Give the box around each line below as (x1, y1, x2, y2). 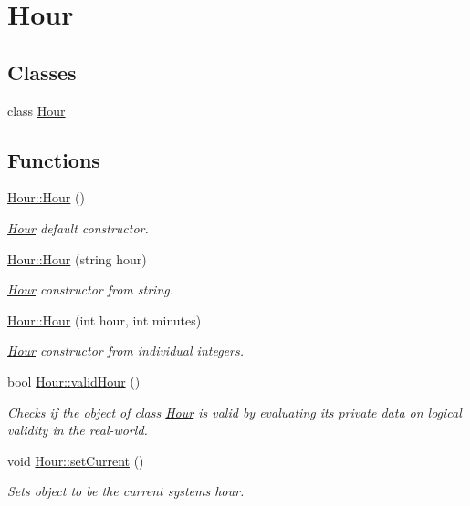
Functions (7, 145, 100, 173)
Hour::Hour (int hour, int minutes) (7, 310, 202, 329)
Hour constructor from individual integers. (7, 341, 244, 360)
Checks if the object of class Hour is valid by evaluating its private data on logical (7, 402, 462, 421)
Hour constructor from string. (7, 280, 174, 299)
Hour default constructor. (7, 218, 149, 237)
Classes (7, 57, 77, 86)
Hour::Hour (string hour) (7, 249, 147, 268)
